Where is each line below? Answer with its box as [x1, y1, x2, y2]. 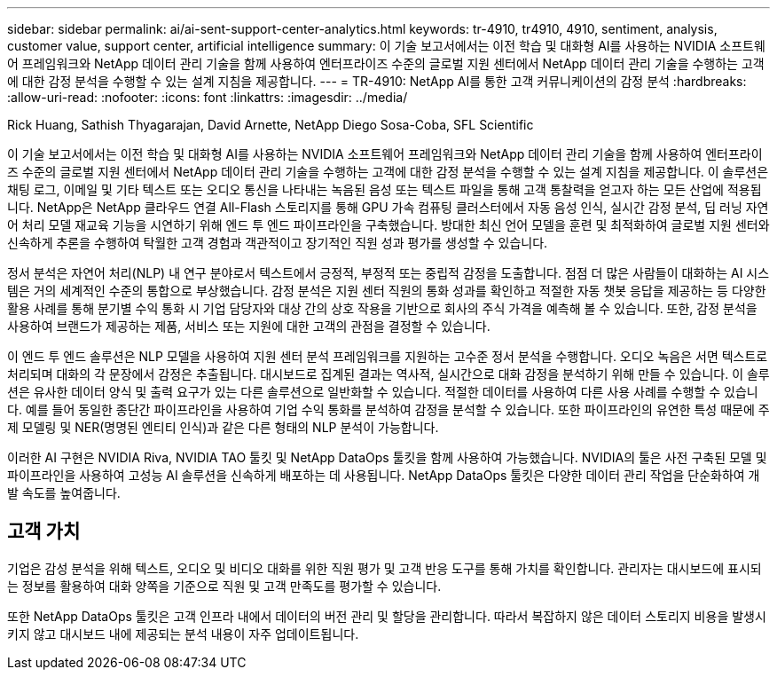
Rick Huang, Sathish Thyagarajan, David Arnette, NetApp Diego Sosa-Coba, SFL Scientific [7, 117, 534, 132]
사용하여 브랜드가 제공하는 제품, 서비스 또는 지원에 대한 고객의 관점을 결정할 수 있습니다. [7, 319, 491, 334]
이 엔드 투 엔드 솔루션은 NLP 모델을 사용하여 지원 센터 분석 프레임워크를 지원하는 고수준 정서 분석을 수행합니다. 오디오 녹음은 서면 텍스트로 [7, 349, 768, 364]
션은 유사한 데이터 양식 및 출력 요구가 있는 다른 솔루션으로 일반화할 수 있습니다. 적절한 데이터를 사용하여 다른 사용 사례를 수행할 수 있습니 [7, 384, 758, 399]
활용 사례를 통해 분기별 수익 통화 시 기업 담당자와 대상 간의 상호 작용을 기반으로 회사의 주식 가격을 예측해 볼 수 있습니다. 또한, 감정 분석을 [7, 301, 757, 316]
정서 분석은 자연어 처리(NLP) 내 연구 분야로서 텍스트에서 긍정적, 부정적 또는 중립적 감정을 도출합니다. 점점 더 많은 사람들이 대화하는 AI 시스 [7, 265, 770, 280]
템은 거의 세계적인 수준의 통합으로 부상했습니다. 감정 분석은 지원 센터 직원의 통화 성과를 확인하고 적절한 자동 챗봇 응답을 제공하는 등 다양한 [7, 283, 766, 298]
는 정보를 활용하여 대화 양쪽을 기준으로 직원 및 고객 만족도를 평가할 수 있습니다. [7, 578, 442, 594]
